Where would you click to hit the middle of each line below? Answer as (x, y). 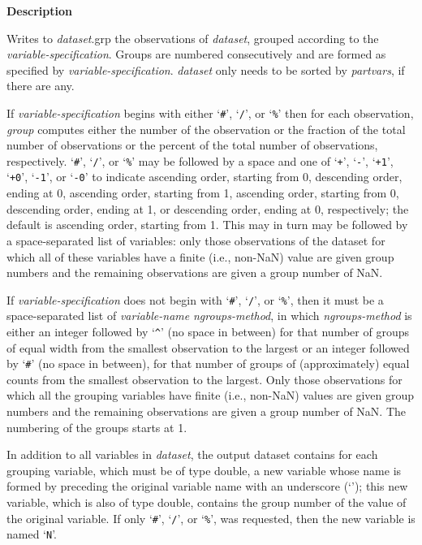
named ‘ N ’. (32, 534)
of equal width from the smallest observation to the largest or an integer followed (208, 347)
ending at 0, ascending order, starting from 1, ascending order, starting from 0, (203, 193)
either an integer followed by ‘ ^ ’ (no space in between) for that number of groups (208, 331)
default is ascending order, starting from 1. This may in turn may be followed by (207, 225)
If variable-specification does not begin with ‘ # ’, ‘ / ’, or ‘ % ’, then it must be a (195, 299)
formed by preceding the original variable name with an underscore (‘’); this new (207, 486)
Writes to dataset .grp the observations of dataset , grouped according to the (193, 38)
